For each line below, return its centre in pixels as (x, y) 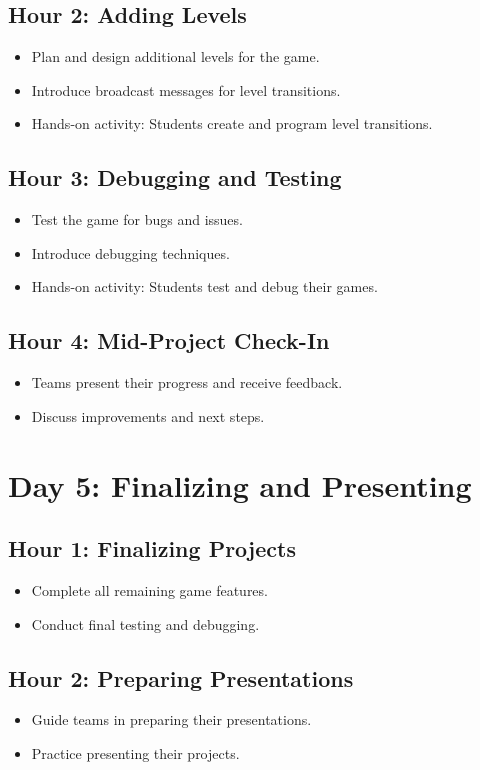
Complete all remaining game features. (149, 589)
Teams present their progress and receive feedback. (187, 382)
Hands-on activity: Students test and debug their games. (204, 286)
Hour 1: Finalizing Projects (152, 548)
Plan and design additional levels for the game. (175, 56)
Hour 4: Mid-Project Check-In (169, 340)
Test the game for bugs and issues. (137, 219)
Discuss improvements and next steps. (148, 415)
